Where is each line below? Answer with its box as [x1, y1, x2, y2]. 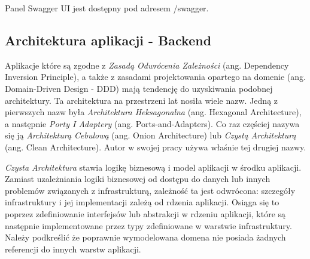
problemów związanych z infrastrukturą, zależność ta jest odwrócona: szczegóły [5, 184, 296, 196]
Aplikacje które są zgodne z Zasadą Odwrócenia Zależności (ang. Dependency [5, 58, 289, 71]
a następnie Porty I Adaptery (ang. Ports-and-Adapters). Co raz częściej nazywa [5, 117, 300, 129]
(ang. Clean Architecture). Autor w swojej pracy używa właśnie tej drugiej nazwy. [5, 140, 306, 153]
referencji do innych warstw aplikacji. [5, 242, 141, 255]
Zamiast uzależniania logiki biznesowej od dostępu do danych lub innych [5, 172, 271, 185]
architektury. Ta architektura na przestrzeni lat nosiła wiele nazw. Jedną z [5, 94, 278, 106]
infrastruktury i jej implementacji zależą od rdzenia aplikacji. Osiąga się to [5, 196, 279, 208]
